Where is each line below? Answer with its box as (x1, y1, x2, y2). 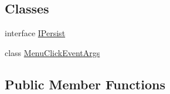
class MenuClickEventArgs (5, 46, 100, 58)
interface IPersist (5, 27, 66, 39)
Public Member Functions (5, 75, 165, 93)
